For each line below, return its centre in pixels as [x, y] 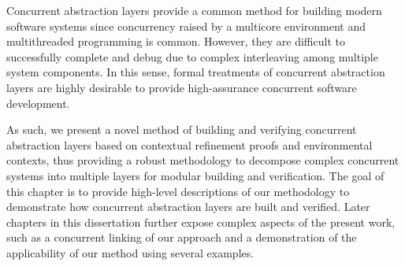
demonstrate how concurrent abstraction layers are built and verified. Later [188, 207]
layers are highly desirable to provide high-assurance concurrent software [182, 87]
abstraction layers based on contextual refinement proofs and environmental [189, 144]
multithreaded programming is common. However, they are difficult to [176, 41]
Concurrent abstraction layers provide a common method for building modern [194, 10]
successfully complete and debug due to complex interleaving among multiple [192, 56]
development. [38, 103]
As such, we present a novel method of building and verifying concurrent [182, 129]
